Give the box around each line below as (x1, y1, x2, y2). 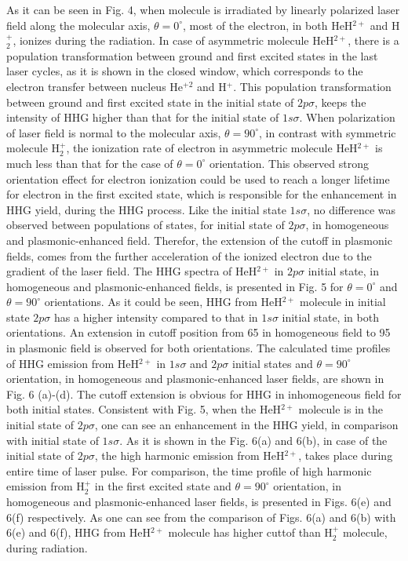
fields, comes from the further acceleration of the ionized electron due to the (6, 247, 372, 264)
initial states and (232, 355, 313, 371)
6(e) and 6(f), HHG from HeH (6, 524, 151, 541)
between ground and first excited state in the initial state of (6, 93, 294, 110)
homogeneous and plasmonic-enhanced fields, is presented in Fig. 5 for (6, 278, 344, 294)
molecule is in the (298, 401, 383, 417)
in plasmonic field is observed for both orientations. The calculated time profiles (6, 340, 391, 356)
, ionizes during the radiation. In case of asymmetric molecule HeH (13, 32, 334, 49)
